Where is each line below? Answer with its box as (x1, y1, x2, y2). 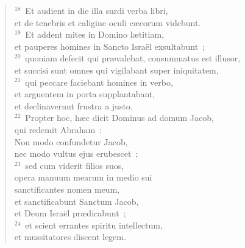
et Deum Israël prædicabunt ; (14, 207, 126, 219)
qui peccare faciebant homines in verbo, (25, 75, 173, 88)
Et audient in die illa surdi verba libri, (25, 4, 168, 16)
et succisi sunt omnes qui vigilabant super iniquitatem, (14, 63, 219, 76)
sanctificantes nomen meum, (14, 182, 120, 195)
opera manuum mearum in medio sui (14, 171, 152, 184)
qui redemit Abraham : (14, 123, 102, 136)
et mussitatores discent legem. (14, 230, 126, 243)
